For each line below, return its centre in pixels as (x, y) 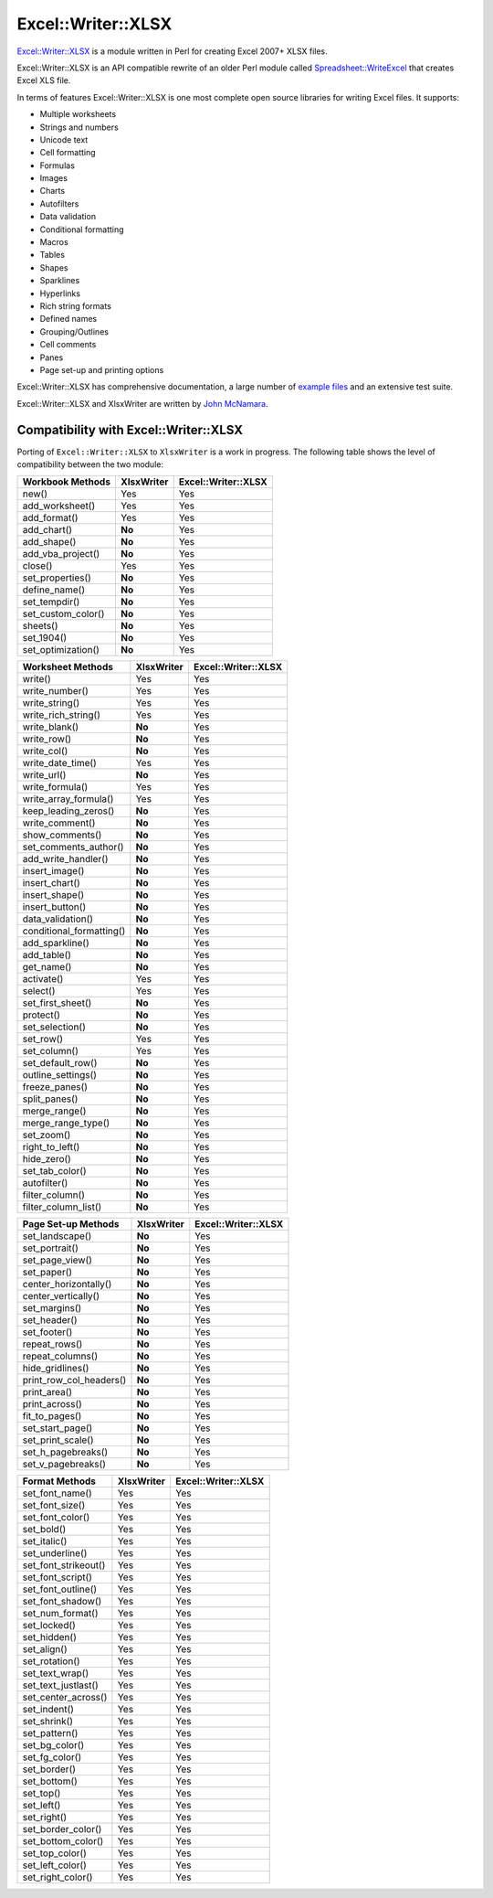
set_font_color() (56, 1518)
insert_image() (53, 871)
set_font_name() (58, 1493)
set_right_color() (58, 1877)
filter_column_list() (62, 1207)
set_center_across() (65, 1698)
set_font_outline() (60, 1589)
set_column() (51, 1051)
